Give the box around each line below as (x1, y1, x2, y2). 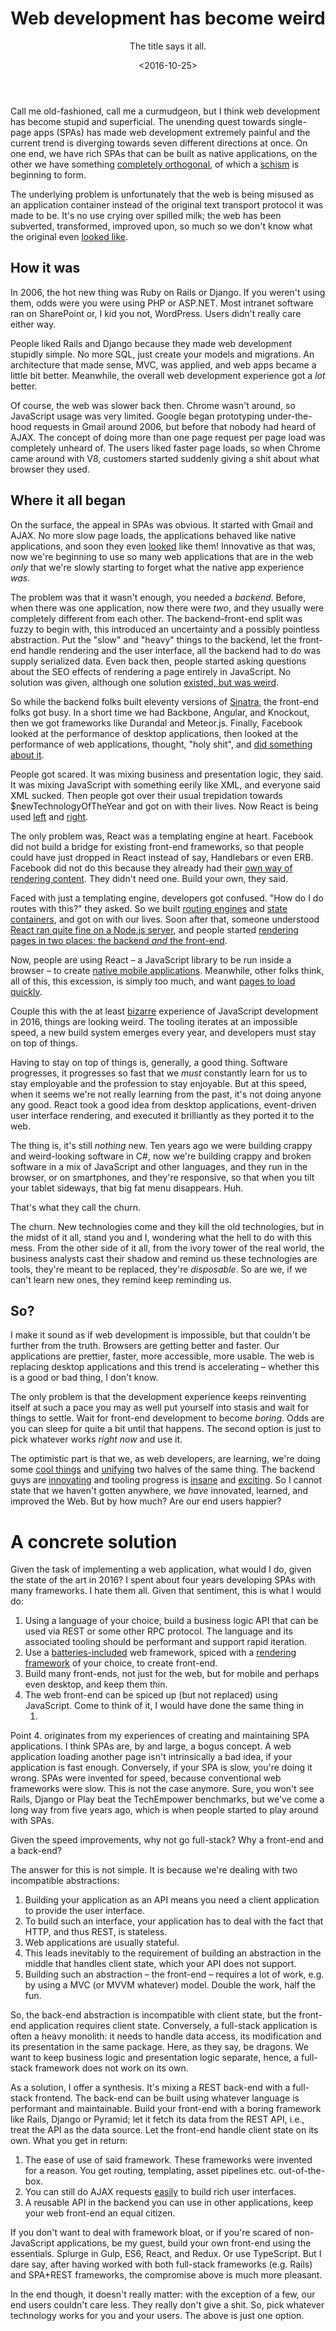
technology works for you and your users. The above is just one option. (10, 2310, 305, 2322)
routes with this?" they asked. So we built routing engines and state (10, 902, 288, 914)
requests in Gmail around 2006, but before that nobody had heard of (33, 420, 317, 432)
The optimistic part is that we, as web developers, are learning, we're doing (10, 1453, 321, 1465)
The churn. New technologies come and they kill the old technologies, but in (10, 1220, 325, 1232)
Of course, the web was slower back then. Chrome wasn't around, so (10, 399, 296, 411)
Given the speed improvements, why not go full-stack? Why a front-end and (10, 1834, 324, 1846)
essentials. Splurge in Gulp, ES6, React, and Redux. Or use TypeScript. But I (10, 2248, 322, 2260)
